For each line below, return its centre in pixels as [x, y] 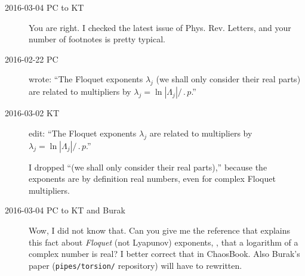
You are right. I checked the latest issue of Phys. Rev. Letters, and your [160, 27]
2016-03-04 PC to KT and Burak [65, 210]
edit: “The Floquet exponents [83, 133]
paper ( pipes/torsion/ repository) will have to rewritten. [135, 265]
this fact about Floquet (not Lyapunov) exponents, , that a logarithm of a [164, 242]
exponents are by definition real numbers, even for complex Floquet [152, 179]
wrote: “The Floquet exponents [86, 79]
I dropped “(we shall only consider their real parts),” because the [148, 167]
